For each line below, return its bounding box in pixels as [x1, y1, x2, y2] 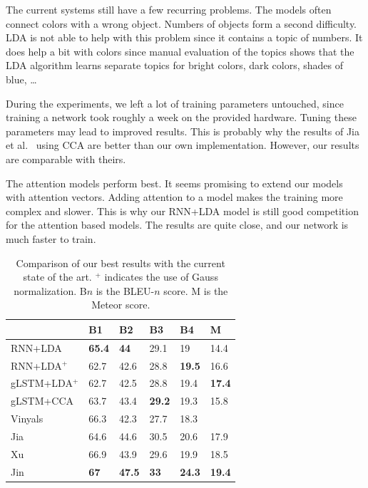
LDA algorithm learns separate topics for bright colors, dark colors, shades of [6, 58, 343, 73]
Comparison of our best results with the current [16, 255, 225, 270]
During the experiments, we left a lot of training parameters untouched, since [6, 95, 344, 110]
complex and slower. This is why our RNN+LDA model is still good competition [6, 203, 359, 218]
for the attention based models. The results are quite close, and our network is [6, 217, 349, 232]
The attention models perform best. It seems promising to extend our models [6, 175, 343, 190]
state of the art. [23, 269, 92, 284]
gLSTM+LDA [11, 375, 73, 390]
